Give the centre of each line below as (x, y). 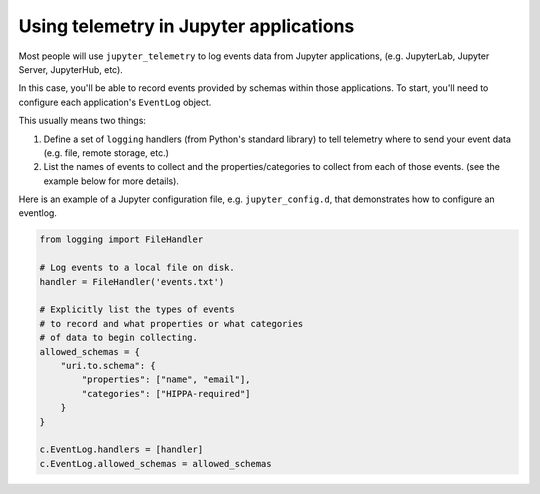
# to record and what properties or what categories (171, 323)
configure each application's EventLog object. (115, 102)
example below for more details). (111, 181)
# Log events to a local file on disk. (137, 268)
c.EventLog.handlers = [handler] (121, 449)
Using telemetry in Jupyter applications (186, 26)
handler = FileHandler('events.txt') (132, 281)
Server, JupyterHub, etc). (71, 69)
